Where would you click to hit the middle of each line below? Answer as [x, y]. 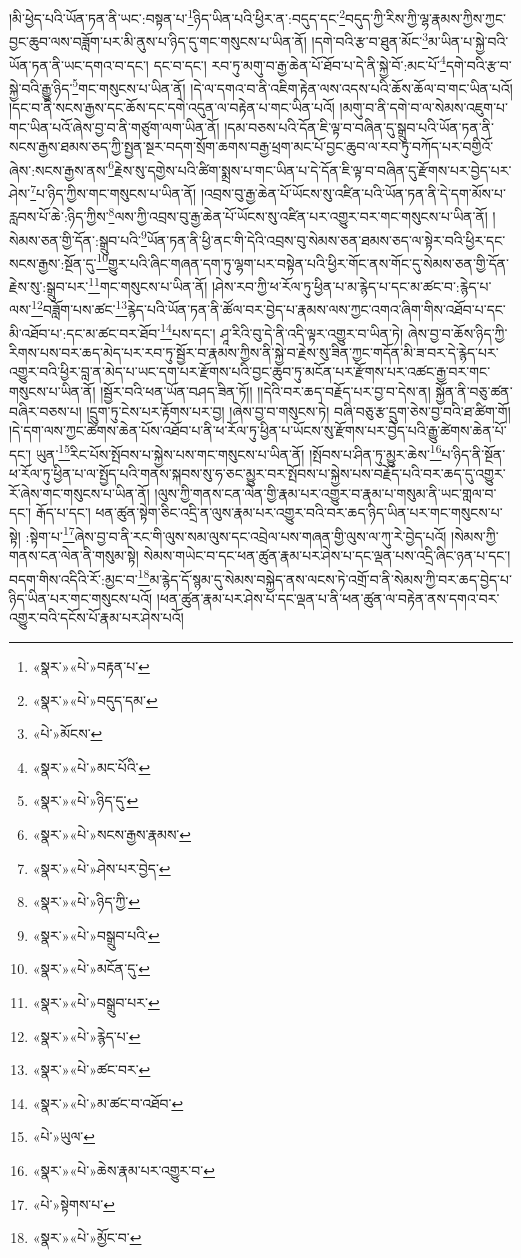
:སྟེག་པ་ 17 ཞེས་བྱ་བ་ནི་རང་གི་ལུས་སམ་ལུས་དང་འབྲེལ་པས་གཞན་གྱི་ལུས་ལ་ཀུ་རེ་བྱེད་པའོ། [236, 534]
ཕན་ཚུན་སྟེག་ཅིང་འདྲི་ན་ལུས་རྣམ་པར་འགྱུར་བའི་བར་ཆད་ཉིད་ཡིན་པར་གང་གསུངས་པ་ [299, 512]
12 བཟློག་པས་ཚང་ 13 [79, 307]
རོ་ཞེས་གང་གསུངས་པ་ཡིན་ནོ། [79, 492]
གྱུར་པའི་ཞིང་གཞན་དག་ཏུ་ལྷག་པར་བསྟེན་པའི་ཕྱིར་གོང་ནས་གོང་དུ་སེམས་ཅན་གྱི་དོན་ [309, 262]
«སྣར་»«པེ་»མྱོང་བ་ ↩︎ [87, 1237]
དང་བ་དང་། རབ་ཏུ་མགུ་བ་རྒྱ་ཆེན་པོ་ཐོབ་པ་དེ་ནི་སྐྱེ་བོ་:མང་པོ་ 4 [299, 63]
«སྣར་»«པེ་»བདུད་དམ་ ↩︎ [95, 699]
